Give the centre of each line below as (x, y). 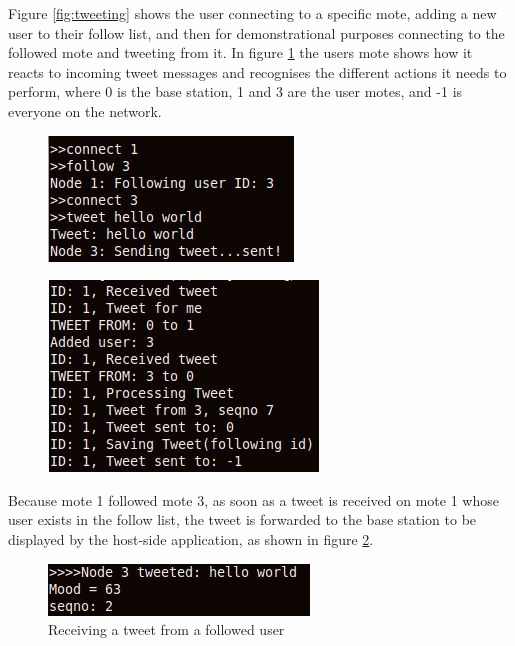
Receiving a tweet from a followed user (166, 629)
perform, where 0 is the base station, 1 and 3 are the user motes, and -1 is (235, 91)
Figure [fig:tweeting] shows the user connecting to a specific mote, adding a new (252, 13)
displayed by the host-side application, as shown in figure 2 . (191, 538)
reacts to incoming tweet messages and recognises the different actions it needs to (257, 71)
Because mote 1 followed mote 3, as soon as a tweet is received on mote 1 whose (253, 499)
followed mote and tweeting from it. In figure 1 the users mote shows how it (240, 52)
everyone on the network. (85, 110)
